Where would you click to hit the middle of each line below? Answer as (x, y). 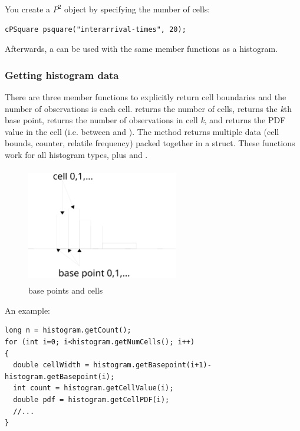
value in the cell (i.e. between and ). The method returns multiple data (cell (142, 131)
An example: (27, 310)
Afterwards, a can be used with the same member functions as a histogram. (141, 49)
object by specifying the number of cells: (137, 9)
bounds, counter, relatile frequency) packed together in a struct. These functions (150, 143)
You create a (28, 9)
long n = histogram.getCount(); (68, 330)
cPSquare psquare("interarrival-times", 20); (95, 29)
